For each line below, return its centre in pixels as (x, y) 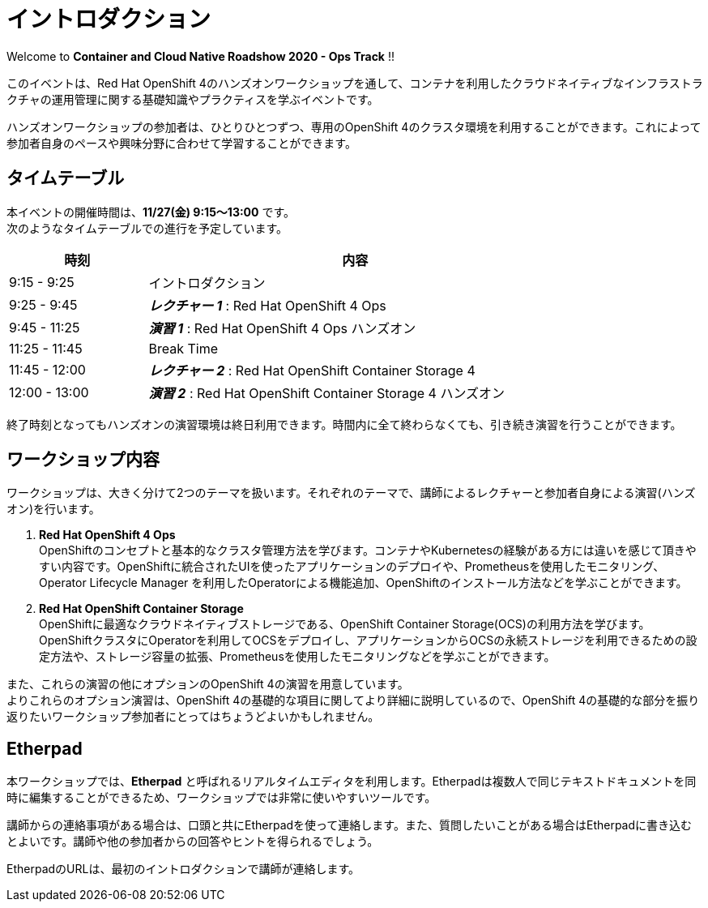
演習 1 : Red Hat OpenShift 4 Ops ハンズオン (282, 328)
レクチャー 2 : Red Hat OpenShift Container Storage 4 (312, 370)
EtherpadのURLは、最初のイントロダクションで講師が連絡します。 (183, 869)
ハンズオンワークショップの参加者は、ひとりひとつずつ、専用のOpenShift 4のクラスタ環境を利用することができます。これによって (354, 126)
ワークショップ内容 (83, 460)
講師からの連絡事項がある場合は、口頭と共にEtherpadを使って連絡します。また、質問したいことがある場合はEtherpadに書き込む (350, 825)
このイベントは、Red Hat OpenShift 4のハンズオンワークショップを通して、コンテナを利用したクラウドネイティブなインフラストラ (355, 83)
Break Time (183, 348)
